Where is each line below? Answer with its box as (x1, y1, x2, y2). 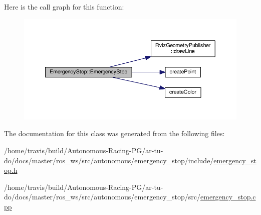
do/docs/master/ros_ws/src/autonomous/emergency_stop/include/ (4, 155, 214, 165)
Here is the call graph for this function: (4, 2, 124, 12)
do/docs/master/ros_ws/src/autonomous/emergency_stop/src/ (4, 191, 200, 202)
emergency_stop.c (200, 191, 256, 202)
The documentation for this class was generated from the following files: (4, 128, 225, 139)
